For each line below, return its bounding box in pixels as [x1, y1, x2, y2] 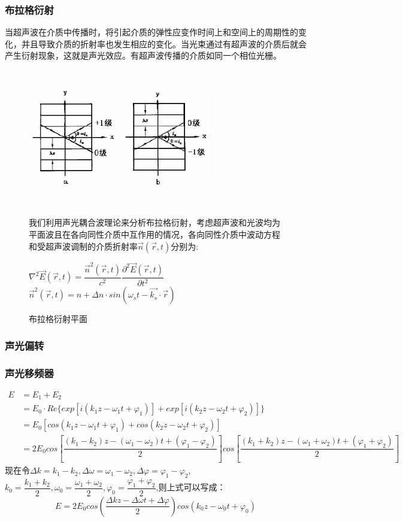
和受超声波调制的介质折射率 [29, 239, 138, 252]
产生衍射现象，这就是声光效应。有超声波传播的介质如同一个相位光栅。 [5, 49, 281, 62]
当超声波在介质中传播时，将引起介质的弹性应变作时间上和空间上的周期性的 [5, 26, 298, 38]
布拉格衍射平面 [29, 312, 87, 325]
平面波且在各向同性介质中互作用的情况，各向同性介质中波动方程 [29, 227, 280, 240]
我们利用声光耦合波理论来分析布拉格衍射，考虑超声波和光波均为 [29, 216, 280, 229]
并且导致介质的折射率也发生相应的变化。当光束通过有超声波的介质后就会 [21, 37, 307, 50]
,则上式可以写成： [156, 481, 226, 493]
